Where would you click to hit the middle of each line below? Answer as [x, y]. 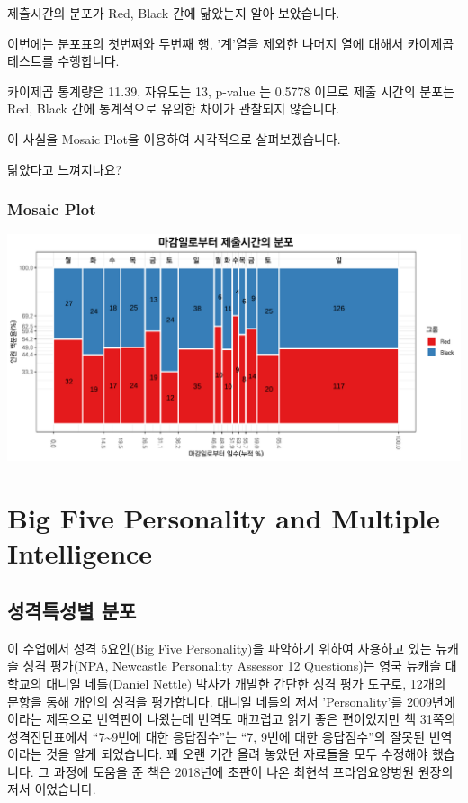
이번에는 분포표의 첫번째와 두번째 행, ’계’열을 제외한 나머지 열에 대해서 [206, 43]
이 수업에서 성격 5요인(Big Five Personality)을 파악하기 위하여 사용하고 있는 [220, 648]
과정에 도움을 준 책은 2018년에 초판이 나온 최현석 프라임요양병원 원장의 [253, 771]
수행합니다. [89, 61]
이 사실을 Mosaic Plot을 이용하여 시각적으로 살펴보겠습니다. [174, 138]
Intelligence [80, 553]
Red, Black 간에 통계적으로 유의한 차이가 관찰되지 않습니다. [174, 108]
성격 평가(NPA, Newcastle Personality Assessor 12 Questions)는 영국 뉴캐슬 [232, 666]
